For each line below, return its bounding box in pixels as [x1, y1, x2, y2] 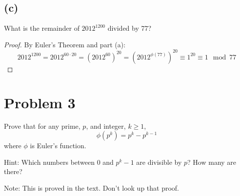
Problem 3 [4, 92, 76, 112]
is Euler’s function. [30, 140, 86, 151]
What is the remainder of [4, 23, 80, 33]
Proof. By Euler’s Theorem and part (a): [4, 39, 126, 49]
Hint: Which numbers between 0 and [4, 157, 114, 167]
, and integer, [86, 120, 126, 131]
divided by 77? [107, 23, 152, 33]
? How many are [187, 157, 237, 167]
